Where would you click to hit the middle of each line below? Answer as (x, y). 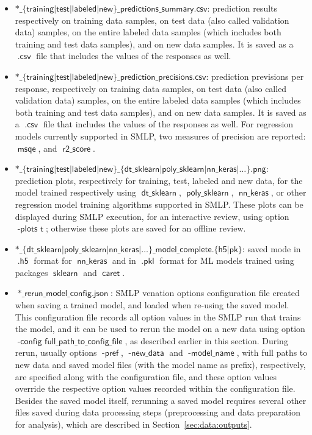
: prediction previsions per (255, 76)
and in (124, 260)
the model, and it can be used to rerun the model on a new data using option (160, 329)
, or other (288, 192)
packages (31, 272)
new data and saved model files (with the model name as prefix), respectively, (160, 365)
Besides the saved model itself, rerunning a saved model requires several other (161, 400)
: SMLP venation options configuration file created (205, 293)
